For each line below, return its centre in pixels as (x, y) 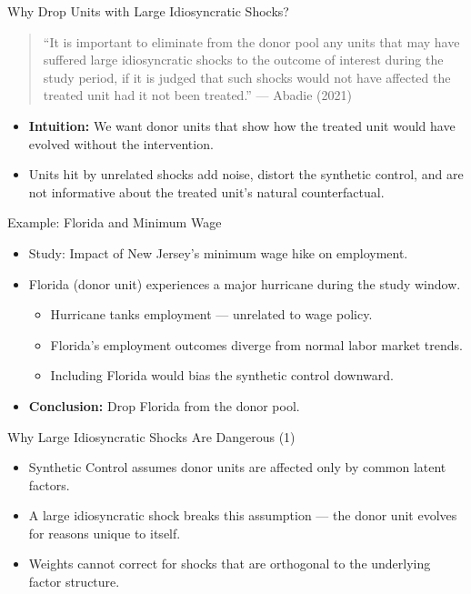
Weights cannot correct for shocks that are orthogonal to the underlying (230, 564)
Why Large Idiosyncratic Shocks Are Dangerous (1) (151, 436)
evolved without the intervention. (121, 143)
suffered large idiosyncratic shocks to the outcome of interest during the (243, 60)
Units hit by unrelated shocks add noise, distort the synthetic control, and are (246, 174)
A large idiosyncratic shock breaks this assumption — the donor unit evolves (243, 515)
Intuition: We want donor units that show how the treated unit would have (242, 125)
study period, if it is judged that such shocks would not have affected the (247, 77)
